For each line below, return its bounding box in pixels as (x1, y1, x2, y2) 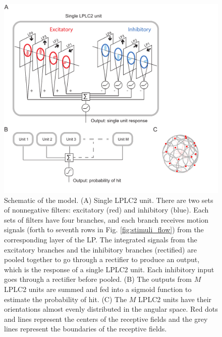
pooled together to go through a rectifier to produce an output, (4, 254, 200, 265)
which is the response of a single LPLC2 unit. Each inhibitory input (4, 264, 214, 274)
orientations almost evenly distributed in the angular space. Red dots (4, 304, 218, 314)
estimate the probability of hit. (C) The (4, 293, 127, 304)
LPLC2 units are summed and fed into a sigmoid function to (4, 284, 192, 294)
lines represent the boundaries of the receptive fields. (4, 323, 167, 334)
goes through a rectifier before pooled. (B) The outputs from (4, 274, 192, 284)
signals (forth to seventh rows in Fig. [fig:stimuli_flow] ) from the (4, 224, 204, 235)
